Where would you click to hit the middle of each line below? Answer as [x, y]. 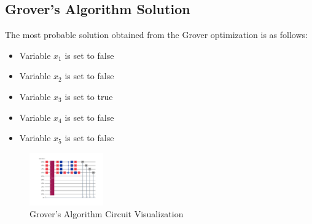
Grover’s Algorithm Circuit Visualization [107, 214]
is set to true [89, 96]
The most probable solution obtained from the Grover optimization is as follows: [156, 35]
